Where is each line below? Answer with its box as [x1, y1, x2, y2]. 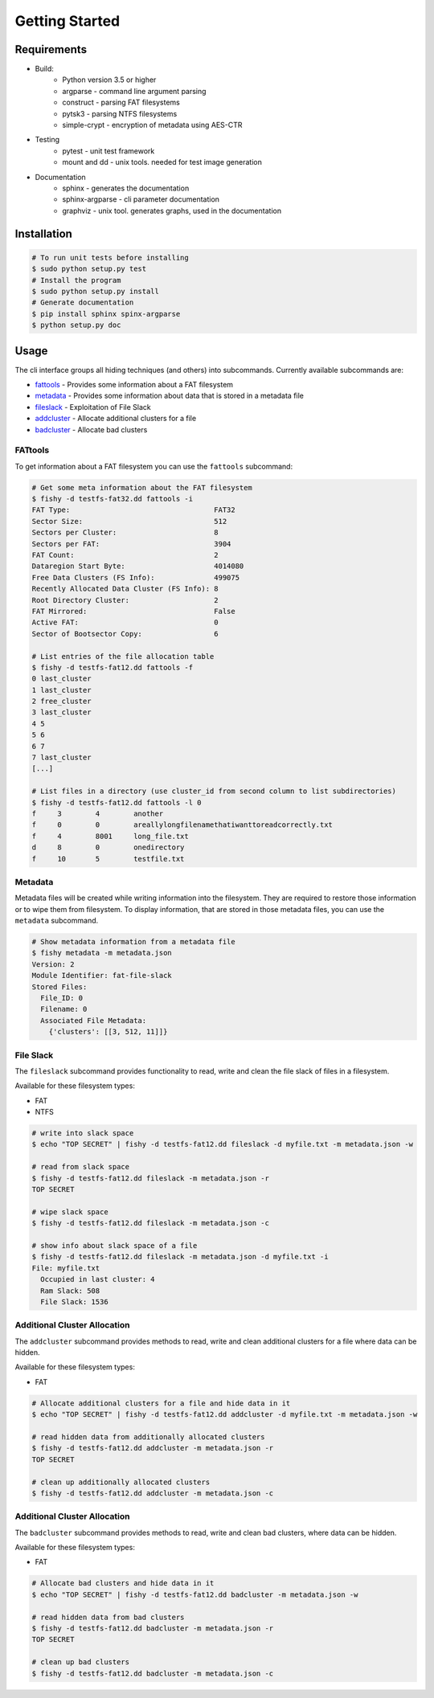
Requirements [14, 43, 88, 56]
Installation [14, 227, 72, 240]
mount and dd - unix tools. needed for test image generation [62, 158, 263, 167]
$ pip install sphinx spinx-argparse [31, 309, 181, 318]
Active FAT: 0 [31, 618, 219, 627]
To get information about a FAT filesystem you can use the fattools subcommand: [14, 461, 293, 471]
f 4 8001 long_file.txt [31, 832, 189, 841]
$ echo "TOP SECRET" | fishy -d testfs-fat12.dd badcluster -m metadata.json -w [31, 1590, 358, 1599]
